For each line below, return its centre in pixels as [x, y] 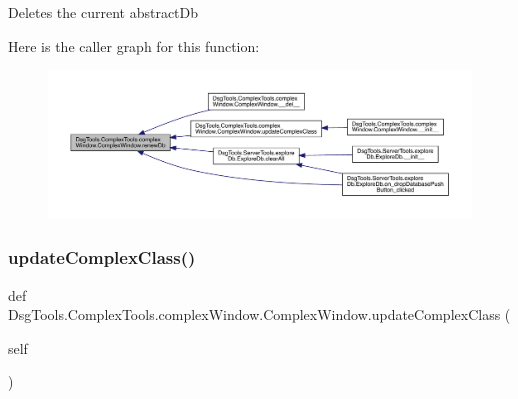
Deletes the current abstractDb [103, 12]
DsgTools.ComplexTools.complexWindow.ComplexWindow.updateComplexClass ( [259, 314]
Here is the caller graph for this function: [134, 45]
